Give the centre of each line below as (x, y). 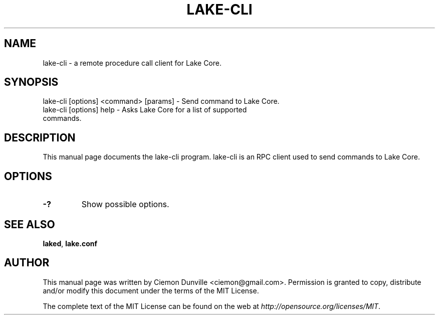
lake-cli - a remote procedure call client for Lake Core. (132, 63)
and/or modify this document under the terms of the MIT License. (151, 290)
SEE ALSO (30, 224)
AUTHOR (27, 263)
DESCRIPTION (40, 137)
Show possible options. (125, 204)
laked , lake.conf (70, 243)
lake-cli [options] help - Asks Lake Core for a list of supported (145, 110)
